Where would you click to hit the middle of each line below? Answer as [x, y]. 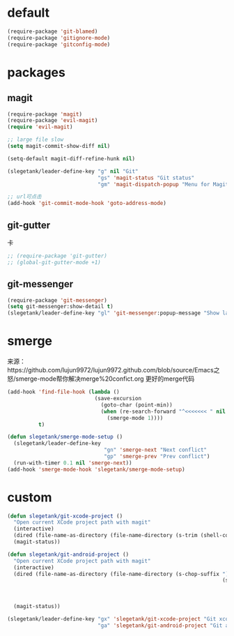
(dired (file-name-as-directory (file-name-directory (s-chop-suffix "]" [123, 574]
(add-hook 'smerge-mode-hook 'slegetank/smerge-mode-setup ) [96, 469]
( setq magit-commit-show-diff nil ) [59, 146]
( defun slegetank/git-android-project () [68, 554]
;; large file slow [36, 140]
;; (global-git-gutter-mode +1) [54, 262]
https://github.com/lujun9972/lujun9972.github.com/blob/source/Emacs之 [114, 370]
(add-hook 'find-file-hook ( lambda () [63, 392]
